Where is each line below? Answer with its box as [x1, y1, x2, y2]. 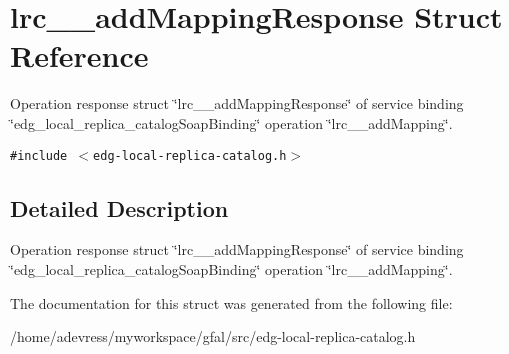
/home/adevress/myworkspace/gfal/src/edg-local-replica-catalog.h [10, 326, 416, 347]
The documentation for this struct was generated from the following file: [10, 292, 453, 313]
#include [10, 148, 68, 163]
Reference [10, 35, 149, 76]
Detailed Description [10, 192, 229, 223]
